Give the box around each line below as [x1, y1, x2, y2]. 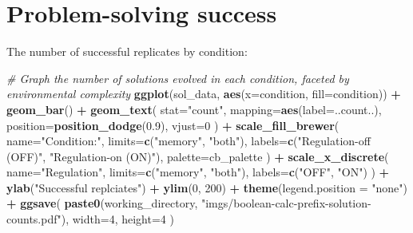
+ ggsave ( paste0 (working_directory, [6, 195, 198, 211]
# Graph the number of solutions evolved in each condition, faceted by [6, 69, 349, 86]
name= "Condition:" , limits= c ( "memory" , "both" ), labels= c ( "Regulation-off [6, 132, 371, 149]
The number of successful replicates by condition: [6, 43, 248, 60]
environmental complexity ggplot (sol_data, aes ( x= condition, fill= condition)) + [6, 85, 401, 102]
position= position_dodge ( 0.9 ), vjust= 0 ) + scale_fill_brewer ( [6, 116, 340, 133]
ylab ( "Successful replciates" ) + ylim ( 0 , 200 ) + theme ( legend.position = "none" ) [6, 179, 407, 195]
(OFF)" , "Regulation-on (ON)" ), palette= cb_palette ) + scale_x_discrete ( [6, 148, 389, 164]
